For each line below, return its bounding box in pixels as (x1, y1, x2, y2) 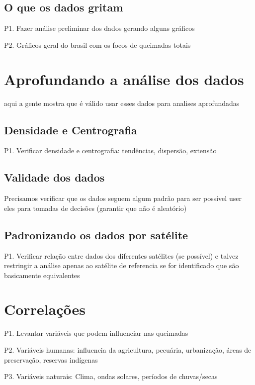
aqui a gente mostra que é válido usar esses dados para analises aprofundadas (4, 97, 240, 108)
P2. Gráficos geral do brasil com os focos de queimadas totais (4, 39, 191, 50)
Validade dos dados (4, 170, 105, 185)
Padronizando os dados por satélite (4, 227, 188, 242)
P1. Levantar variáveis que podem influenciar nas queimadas (4, 328, 188, 338)
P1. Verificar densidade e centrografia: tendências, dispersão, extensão (4, 145, 217, 156)
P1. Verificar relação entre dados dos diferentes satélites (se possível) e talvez (4, 250, 239, 261)
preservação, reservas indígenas (4, 354, 98, 365)
